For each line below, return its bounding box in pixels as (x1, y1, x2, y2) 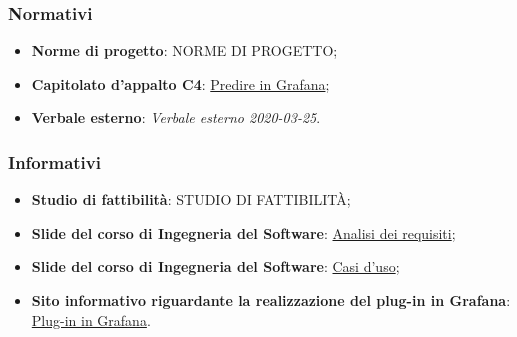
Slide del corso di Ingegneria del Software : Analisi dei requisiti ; (31, 222, 456, 243)
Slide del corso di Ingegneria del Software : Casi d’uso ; (31, 256, 400, 277)
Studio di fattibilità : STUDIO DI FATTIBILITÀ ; (31, 189, 351, 210)
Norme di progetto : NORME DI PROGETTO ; (31, 40, 338, 61)
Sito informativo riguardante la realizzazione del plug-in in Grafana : (31, 290, 511, 310)
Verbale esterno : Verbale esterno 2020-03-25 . (31, 107, 321, 128)
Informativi (8, 149, 101, 174)
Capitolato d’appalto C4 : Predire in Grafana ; (31, 73, 330, 94)
